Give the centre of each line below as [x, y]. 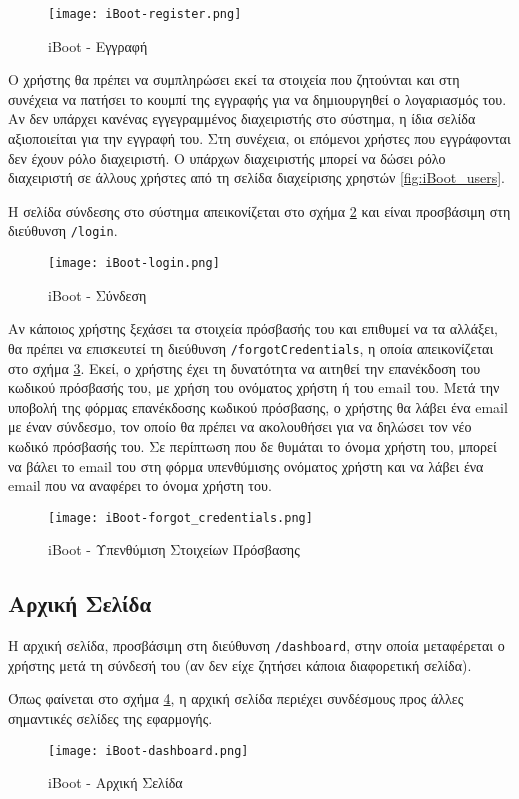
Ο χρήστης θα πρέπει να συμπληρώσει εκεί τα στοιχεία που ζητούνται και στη [234, 79]
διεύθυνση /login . [63, 230]
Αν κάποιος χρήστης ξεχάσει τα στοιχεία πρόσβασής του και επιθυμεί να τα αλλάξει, [253, 328]
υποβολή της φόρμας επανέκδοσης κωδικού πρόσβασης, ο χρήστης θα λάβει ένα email [258, 406]
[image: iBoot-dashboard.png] [148, 750]
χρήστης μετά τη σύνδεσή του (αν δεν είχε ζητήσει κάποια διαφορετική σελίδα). [240, 664]
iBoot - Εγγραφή [98, 45]
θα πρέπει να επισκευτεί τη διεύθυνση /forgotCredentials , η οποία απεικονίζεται [251, 347]
